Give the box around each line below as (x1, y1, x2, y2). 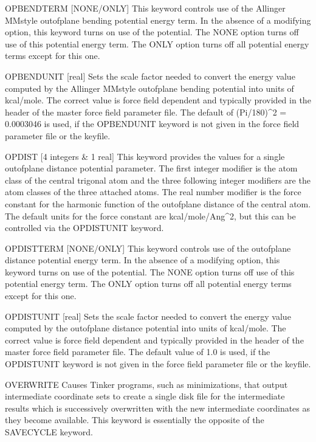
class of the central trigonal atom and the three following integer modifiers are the (5, 173, 311, 186)
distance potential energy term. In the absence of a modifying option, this (5, 254, 280, 266)
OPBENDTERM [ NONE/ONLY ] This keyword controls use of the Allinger (5, 2, 286, 14)
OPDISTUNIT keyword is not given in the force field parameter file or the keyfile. (5, 357, 311, 370)
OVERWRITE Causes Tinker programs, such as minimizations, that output (5, 378, 288, 390)
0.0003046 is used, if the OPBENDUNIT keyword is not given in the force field (5, 117, 300, 130)
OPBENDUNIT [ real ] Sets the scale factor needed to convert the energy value (5, 69, 295, 82)
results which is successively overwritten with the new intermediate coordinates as (5, 401, 311, 414)
